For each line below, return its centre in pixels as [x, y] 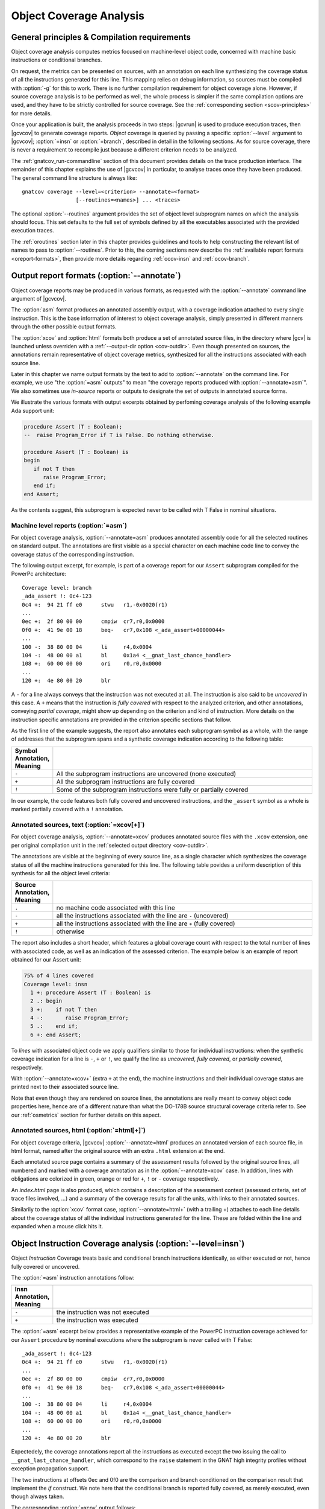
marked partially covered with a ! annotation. [67, 809]
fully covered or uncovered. [45, 1266]
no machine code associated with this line [116, 908]
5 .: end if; [54, 1026]
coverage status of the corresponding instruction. [73, 554]
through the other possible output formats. [64, 327]
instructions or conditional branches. [57, 60]
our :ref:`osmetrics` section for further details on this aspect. [86, 1115]
